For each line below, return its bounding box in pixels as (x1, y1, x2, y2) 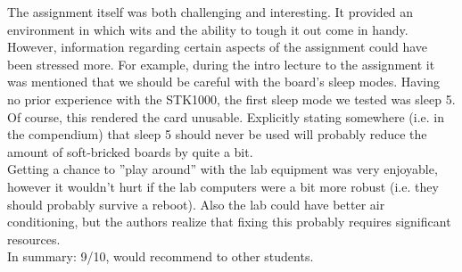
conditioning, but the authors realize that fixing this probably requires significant (7, 212, 451, 231)
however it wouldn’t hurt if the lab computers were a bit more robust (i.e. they (7, 177, 439, 195)
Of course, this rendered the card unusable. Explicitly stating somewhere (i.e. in (7, 107, 445, 126)
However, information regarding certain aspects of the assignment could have (7, 37, 428, 56)
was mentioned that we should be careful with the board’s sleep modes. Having (7, 72, 441, 91)
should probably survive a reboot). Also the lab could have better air (7, 194, 385, 213)
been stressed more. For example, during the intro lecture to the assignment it (7, 54, 435, 73)
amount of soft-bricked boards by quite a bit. (7, 142, 253, 161)
